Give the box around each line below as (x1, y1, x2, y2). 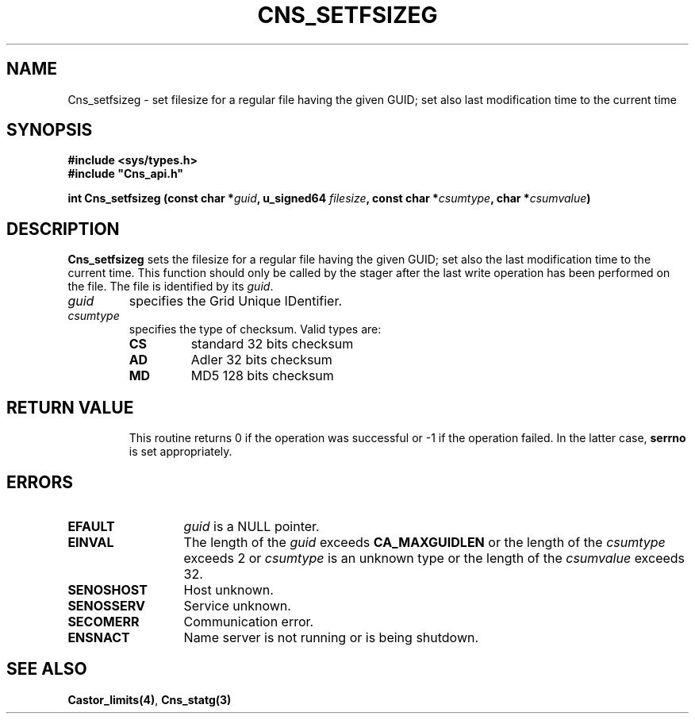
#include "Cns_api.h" (67, 167, 184, 181)
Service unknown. (183, 597, 291, 614)
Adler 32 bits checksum (190, 352, 332, 368)
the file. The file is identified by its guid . (67, 279, 274, 294)
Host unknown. (183, 581, 274, 598)
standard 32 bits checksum (190, 336, 354, 352)
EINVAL (67, 533, 114, 550)
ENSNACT (67, 629, 130, 645)
